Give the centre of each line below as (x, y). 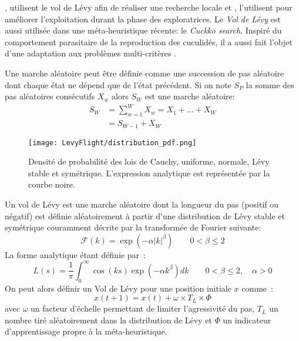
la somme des (270, 84)
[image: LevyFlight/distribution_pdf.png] (112, 143)
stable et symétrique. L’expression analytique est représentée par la (149, 173)
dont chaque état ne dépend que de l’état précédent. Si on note (118, 84)
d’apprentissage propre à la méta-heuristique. (86, 331)
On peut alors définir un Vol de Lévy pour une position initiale (118, 288)
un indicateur (247, 320)
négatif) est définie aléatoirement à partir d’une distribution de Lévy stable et (145, 215)
